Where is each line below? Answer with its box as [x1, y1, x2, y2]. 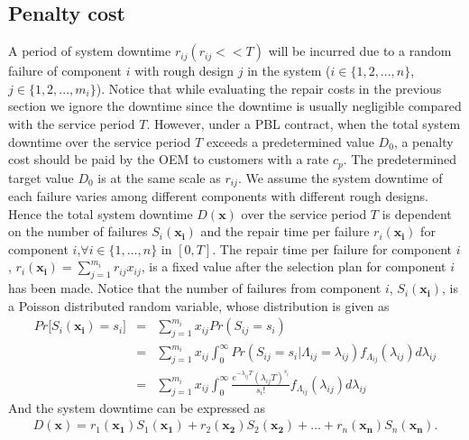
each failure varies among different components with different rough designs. [8, 187, 428, 206]
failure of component [8, 61, 123, 80]
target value [8, 168, 74, 187]
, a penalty [393, 132, 454, 151]
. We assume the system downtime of [237, 168, 443, 187]
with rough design [134, 61, 234, 80]
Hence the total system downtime [8, 204, 193, 223]
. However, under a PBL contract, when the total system [146, 114, 461, 133]
